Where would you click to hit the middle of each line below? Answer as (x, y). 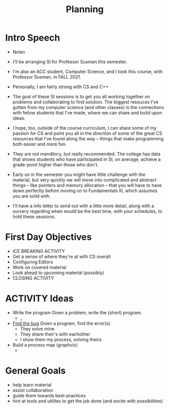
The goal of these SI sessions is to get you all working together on (81, 96)
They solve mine (37, 328)
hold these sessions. (34, 216)
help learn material (32, 385)
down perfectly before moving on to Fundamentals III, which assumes (85, 191)
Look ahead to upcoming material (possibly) (58, 273)
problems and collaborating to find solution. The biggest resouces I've (86, 102)
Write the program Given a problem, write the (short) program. (77, 312)
